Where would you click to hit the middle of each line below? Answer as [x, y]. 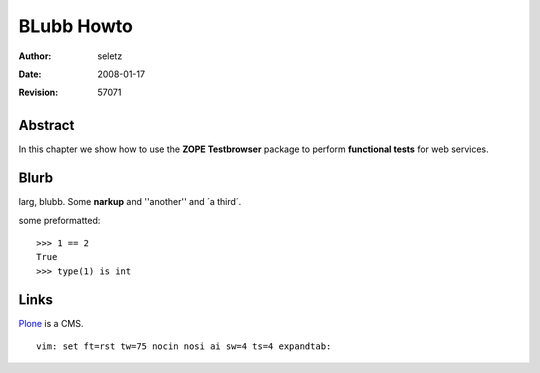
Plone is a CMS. [51, 323]
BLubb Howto [76, 26]
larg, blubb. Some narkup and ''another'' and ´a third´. [130, 202]
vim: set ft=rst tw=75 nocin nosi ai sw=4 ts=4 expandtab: [184, 346]
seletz [110, 56]
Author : [35, 56]
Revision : [38, 92]
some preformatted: [59, 220]
